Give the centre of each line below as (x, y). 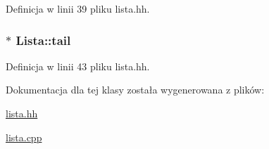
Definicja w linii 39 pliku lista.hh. (78, 8)
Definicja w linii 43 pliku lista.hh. (78, 66)
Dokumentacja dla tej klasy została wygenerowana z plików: (135, 90)
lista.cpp (24, 137)
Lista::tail (43, 40)
